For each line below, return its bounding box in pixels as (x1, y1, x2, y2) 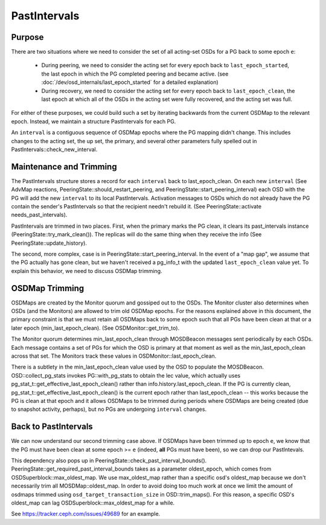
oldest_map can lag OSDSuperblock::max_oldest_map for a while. (11, 499, 175, 507)
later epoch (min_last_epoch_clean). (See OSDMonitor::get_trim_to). (11, 324, 180, 332)
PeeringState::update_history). (11, 239, 88, 246)
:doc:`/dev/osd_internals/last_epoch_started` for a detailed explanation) (41, 79, 219, 86)
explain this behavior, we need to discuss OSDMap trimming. (11, 267, 162, 274)
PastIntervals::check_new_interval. (11, 146, 98, 153)
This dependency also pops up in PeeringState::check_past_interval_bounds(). (11, 457, 207, 465)
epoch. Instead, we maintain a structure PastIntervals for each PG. (11, 118, 176, 125)
